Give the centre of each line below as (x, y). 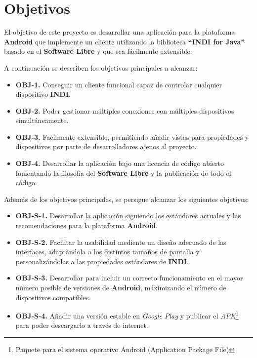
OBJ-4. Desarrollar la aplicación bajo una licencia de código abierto (120, 163)
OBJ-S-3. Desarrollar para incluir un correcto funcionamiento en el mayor (129, 278)
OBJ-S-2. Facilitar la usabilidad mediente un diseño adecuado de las (121, 242)
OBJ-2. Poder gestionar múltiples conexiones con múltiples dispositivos (125, 110)
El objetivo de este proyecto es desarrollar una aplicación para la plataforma (120, 32)
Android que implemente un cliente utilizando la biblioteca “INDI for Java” (125, 41)
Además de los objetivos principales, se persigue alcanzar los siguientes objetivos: (127, 199)
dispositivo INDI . (43, 94)
